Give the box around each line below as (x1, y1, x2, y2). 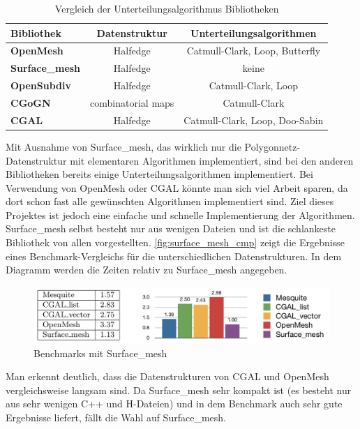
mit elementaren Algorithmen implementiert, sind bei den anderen (70, 153, 354, 167)
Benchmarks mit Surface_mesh (33, 345, 167, 360)
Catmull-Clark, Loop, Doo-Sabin (183, 112, 324, 127)
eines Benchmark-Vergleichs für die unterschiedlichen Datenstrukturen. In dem (6, 248, 342, 263)
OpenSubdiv (10, 78, 72, 93)
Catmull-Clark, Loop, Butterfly (186, 43, 321, 58)
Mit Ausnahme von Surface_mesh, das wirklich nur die (6, 139, 241, 153)
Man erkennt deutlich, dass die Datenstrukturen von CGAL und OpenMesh (6, 369, 329, 384)
